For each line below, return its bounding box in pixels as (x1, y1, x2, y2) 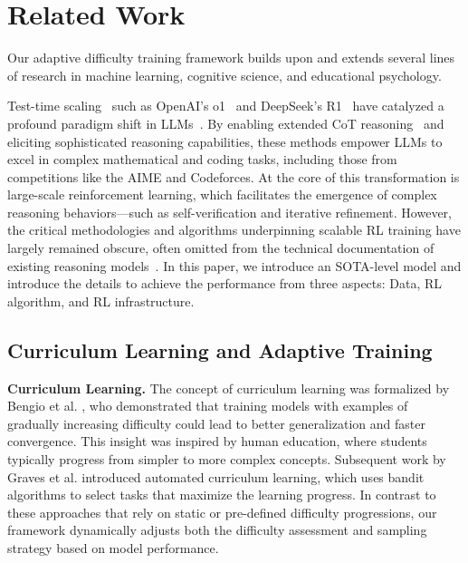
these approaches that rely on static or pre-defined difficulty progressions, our (7, 502, 437, 521)
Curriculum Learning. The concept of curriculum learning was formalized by (7, 378, 450, 397)
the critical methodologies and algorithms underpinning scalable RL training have (7, 220, 461, 239)
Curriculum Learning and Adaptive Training (7, 335, 433, 364)
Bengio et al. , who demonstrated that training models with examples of (7, 396, 408, 415)
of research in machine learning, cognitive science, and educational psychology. (7, 65, 442, 84)
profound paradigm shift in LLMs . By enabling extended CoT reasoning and (7, 113, 444, 132)
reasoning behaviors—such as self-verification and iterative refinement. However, (7, 202, 452, 221)
